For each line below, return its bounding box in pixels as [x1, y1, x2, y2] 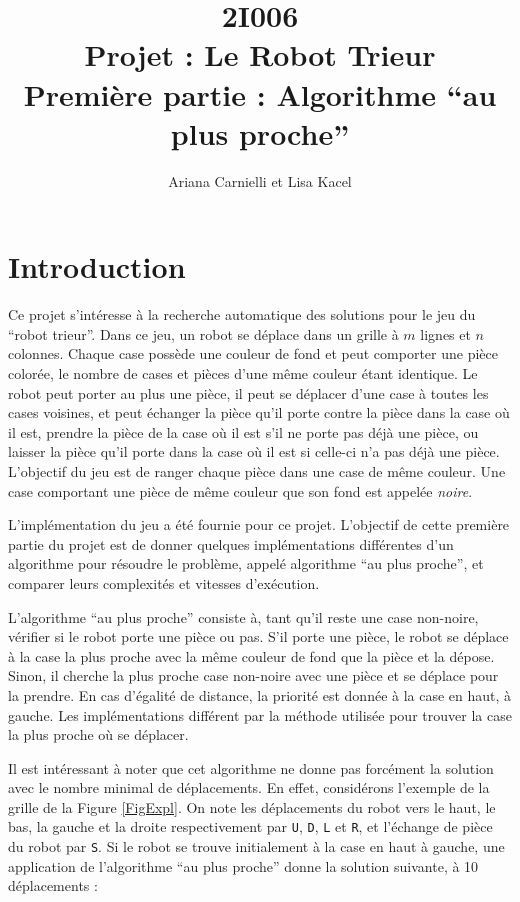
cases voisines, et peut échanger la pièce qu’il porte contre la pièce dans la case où [8, 402, 510, 423]
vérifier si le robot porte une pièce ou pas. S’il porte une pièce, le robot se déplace [8, 626, 509, 647]
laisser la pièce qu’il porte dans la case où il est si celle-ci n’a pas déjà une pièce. [8, 441, 500, 462]
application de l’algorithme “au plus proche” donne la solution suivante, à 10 [8, 855, 479, 876]
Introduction [8, 246, 186, 287]
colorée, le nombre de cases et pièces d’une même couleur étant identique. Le [8, 363, 478, 383]
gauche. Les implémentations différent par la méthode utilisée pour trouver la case [8, 704, 512, 725]
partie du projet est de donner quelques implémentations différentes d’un [8, 533, 454, 554]
